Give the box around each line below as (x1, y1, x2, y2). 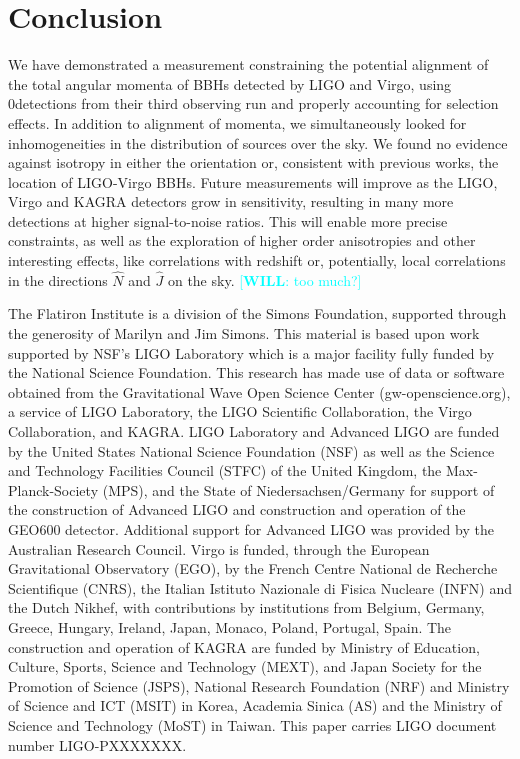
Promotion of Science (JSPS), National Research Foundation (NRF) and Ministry (8, 675, 510, 696)
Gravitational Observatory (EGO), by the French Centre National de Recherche (8, 558, 498, 579)
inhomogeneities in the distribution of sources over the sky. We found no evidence (8, 132, 508, 153)
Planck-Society (8, 479, 99, 500)
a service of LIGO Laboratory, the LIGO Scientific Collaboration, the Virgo (8, 401, 472, 422)
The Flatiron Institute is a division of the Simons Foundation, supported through (8, 303, 507, 324)
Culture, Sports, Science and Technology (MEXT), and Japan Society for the (8, 656, 482, 677)
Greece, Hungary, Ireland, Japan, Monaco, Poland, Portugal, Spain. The (8, 616, 452, 637)
